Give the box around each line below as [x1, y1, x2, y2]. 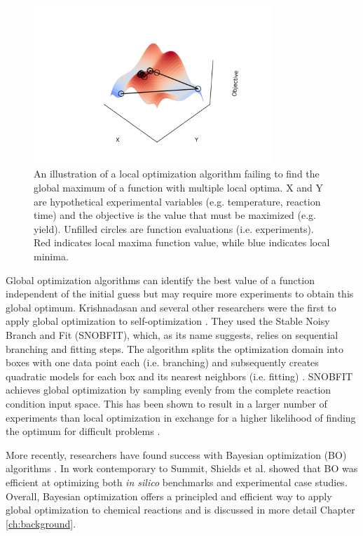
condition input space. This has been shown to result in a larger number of [6, 396, 327, 410]
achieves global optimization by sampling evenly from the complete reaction [6, 382, 331, 397]
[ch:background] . [6, 516, 76, 530]
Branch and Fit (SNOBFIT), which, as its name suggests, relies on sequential [6, 328, 338, 342]
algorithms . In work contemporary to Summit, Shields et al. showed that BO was [6, 461, 358, 476]
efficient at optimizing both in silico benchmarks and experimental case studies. [6, 474, 348, 489]
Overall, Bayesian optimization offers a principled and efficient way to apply [6, 488, 332, 503]
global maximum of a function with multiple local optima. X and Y [34, 180, 324, 195]
